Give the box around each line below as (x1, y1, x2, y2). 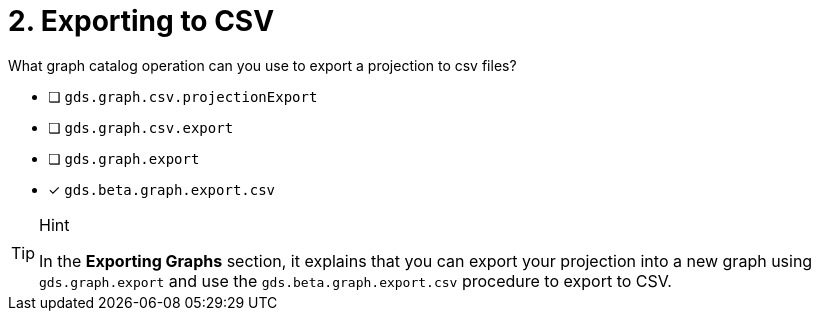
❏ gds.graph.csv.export (48, 118, 234, 136)
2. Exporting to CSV (8, 4, 275, 38)
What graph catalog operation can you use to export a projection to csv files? (8, 56, 517, 74)
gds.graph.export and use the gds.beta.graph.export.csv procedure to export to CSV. (39, 270, 672, 291)
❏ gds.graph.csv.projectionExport (48, 87, 318, 105)
